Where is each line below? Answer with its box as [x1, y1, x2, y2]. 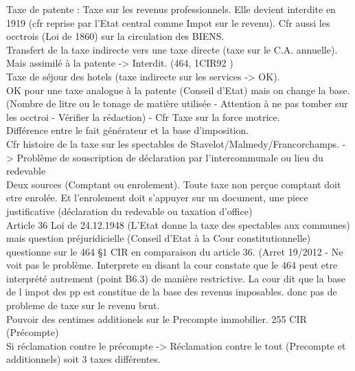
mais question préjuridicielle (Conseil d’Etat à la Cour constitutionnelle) [6, 231, 311, 245]
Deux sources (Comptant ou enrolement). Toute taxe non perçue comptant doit [6, 177, 341, 191]
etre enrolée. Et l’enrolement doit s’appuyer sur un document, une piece [6, 190, 308, 205]
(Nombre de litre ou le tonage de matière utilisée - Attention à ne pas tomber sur [6, 96, 348, 111]
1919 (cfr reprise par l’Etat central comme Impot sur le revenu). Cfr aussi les [6, 15, 330, 30]
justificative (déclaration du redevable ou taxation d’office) [6, 203, 253, 218]
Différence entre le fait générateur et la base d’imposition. [6, 123, 249, 137]
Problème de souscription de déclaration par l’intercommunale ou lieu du [16, 150, 323, 164]
